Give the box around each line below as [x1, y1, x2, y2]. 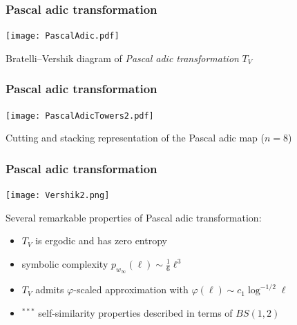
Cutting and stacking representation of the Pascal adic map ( [6, 130, 265, 145]
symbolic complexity [21, 257, 108, 270]
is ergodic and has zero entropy [35, 233, 167, 248]
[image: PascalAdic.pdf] [6, 31, 119, 41]
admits [35, 282, 64, 297]
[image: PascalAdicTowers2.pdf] [6, 110, 154, 121]
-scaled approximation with [73, 282, 189, 297]
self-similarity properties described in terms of [38, 305, 233, 319]
